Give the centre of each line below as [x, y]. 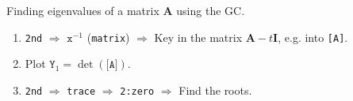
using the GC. [211, 10]
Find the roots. [215, 90]
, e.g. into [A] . [313, 37]
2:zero [137, 91]
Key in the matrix [198, 37]
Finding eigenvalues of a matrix [83, 10]
